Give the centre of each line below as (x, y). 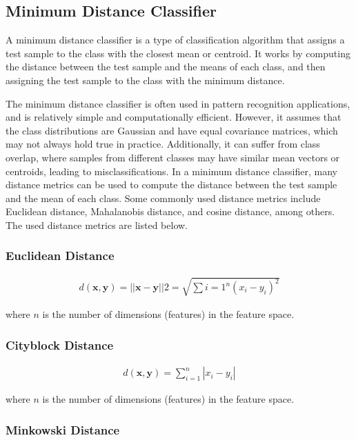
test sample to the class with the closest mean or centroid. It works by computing (178, 53)
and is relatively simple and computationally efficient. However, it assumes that (174, 117)
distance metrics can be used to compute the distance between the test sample (171, 184)
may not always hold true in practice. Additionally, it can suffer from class (163, 144)
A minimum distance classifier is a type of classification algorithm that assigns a (175, 40)
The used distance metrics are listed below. (97, 224)
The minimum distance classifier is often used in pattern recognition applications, (178, 103)
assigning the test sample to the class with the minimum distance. (145, 80)
